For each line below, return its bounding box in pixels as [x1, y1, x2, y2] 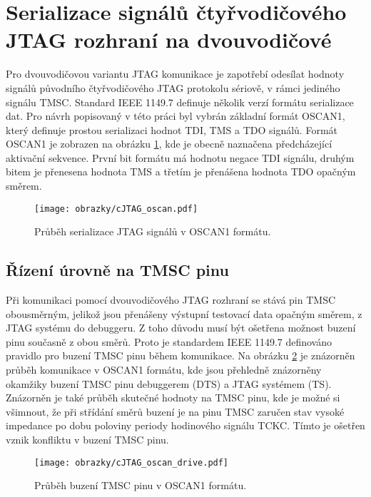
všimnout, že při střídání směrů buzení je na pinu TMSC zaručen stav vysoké [6, 404, 345, 419]
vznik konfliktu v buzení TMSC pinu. [6, 432, 169, 447]
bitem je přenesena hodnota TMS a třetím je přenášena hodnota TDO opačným [6, 164, 356, 179]
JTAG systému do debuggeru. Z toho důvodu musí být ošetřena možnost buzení [6, 320, 356, 335]
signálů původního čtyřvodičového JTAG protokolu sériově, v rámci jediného [6, 80, 340, 95]
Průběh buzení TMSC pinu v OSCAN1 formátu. [34, 478, 247, 493]
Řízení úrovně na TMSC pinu [6, 259, 229, 281]
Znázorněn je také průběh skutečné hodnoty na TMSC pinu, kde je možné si [6, 390, 340, 405]
